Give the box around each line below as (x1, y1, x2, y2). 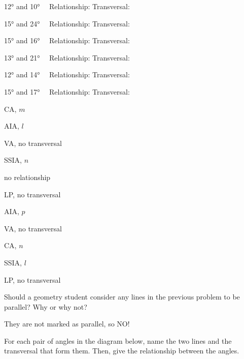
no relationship (4, 171, 51, 182)
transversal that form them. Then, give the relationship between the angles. (4, 345, 239, 356)
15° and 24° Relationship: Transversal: (4, 18, 130, 28)
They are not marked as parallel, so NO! (4, 318, 130, 329)
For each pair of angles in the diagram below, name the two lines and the (4, 335, 232, 346)
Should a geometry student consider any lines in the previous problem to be (4, 291, 240, 302)
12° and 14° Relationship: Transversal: (4, 69, 130, 80)
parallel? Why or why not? (4, 301, 87, 312)
